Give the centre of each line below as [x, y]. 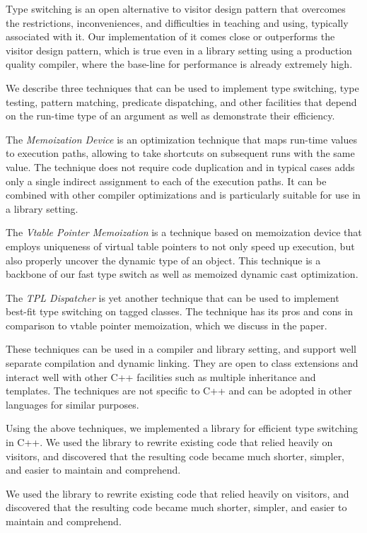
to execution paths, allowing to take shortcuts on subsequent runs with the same [180, 153]
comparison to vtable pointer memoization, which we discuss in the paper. [167, 325]
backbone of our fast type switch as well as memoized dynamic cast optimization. [182, 274]
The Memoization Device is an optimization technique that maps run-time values [181, 139]
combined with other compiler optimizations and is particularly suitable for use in [183, 195]
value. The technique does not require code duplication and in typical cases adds [180, 166]
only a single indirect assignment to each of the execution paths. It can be [166, 181]
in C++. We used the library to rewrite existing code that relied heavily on [169, 442]
